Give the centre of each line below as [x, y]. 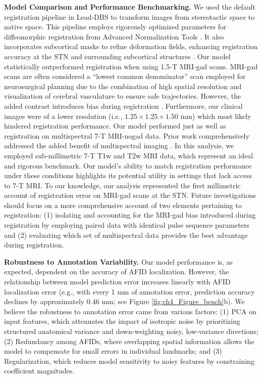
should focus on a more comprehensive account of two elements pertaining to [123, 205]
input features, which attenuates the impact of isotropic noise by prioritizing [122, 321]
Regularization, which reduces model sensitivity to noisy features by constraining [129, 361]
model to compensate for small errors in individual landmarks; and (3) [113, 351]
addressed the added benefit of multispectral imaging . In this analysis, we [119, 145]
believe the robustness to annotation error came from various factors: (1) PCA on [130, 311]
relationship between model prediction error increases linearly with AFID [117, 282]
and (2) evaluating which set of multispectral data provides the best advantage [126, 235]
